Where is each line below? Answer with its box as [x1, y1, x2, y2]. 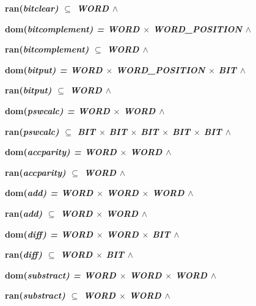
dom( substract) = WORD [5, 268, 116, 281]
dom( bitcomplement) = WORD [5, 22, 140, 35]
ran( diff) [5, 248, 42, 261]
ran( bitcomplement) [5, 43, 89, 56]
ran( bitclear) [5, 2, 59, 14]
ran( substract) [5, 289, 65, 302]
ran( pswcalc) [5, 125, 59, 137]
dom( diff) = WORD [5, 227, 93, 240]
